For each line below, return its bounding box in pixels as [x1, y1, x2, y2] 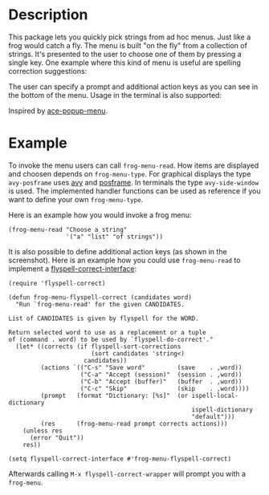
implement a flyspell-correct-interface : [8, 263, 137, 274]
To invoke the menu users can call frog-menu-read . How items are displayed [8, 160, 259, 170]
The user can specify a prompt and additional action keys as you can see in [8, 82, 259, 91]
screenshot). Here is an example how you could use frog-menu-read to [8, 255, 241, 265]
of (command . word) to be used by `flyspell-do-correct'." [8, 335, 214, 343]
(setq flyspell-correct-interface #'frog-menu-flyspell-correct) [8, 455, 231, 463]
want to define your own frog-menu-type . [8, 194, 144, 204]
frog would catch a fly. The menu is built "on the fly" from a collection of [8, 40, 247, 50]
